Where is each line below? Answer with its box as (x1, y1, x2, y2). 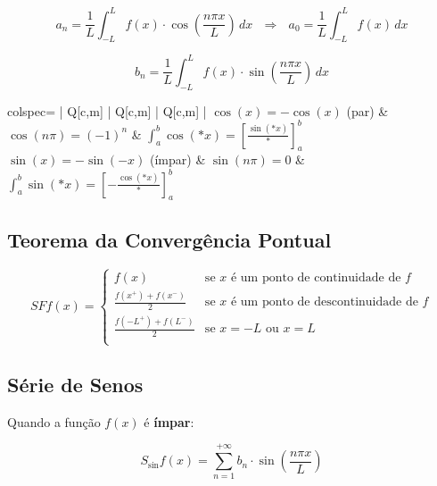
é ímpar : (144, 412, 194, 431)
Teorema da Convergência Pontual (7, 225, 332, 253)
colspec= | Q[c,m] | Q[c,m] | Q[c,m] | (7, 101, 207, 120)
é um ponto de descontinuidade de (230, 296, 418, 309)
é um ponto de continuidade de (230, 271, 401, 284)
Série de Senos (7, 370, 144, 398)
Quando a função (7, 412, 101, 431)
